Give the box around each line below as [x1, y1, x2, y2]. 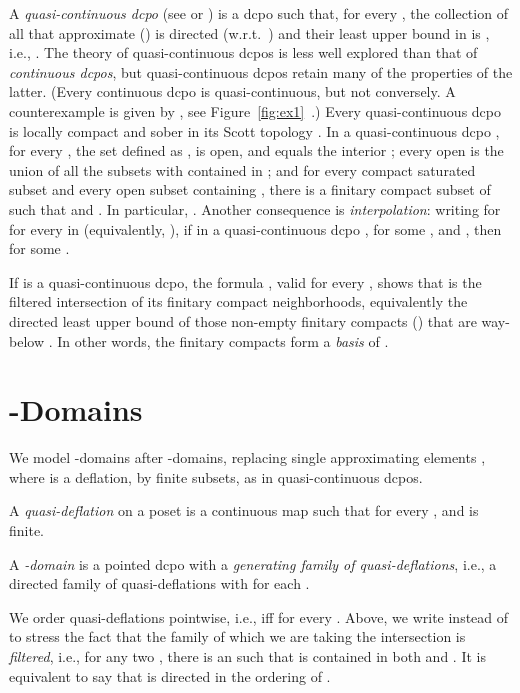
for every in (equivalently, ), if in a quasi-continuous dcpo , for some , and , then [9, 218, 502, 239]
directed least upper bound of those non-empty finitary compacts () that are [9, 310, 477, 331]
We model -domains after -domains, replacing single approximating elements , [9, 447, 486, 468]
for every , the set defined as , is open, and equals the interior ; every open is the [9, 140, 504, 161]
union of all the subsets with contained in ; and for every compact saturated [9, 159, 476, 180]
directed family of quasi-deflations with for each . [9, 573, 310, 594]
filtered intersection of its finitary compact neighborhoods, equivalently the [9, 291, 468, 312]
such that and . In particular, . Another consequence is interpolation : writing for [9, 198, 501, 219]
